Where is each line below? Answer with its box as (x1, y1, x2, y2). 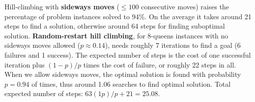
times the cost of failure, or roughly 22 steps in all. (83, 59, 236, 69)
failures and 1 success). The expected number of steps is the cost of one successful (4, 49, 251, 60)
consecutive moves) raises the (141, 1, 229, 11)
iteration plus (4, 59, 45, 69)
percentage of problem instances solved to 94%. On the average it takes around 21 (4, 11, 252, 21)
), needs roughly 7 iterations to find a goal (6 (105, 40, 241, 50)
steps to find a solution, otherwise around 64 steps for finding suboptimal (4, 21, 225, 31)
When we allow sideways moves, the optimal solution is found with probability (4, 69, 241, 79)
